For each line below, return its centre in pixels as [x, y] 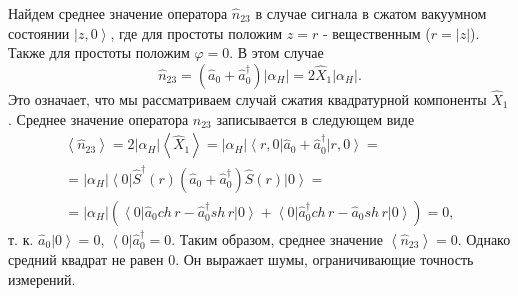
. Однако [484, 239]
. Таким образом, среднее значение [277, 239]
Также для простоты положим [99, 52]
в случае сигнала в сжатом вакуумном [371, 13]
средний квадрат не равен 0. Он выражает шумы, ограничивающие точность [241, 259]
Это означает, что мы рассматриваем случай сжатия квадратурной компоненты [247, 99]
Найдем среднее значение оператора [118, 13]
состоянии [39, 32]
